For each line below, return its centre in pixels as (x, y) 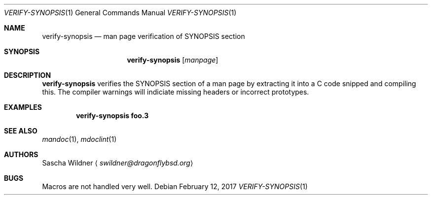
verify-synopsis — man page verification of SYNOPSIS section (144, 36)
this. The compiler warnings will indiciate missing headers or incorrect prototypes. (176, 92)
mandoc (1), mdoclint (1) (79, 139)
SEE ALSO (21, 131)
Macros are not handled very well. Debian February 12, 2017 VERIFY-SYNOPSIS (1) (175, 186)
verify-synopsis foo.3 (112, 116)
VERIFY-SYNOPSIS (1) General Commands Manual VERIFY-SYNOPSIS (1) (120, 13)
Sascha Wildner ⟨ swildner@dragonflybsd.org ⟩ (118, 163)
